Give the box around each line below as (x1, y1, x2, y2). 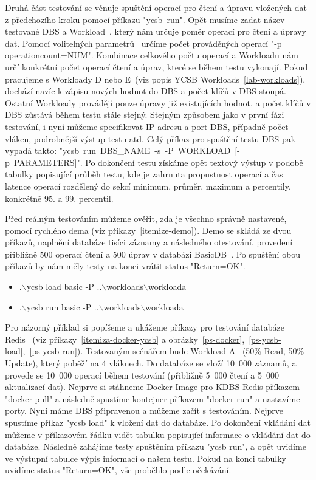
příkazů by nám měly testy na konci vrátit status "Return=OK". (5, 259, 246, 272)
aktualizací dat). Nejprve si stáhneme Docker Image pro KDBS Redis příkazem (5, 380, 300, 393)
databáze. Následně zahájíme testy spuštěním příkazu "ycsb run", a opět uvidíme (5, 440, 306, 453)
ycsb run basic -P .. (26, 300, 99, 313)
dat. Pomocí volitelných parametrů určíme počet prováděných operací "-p (5, 36, 282, 49)
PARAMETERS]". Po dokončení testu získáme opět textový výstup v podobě (13, 156, 303, 168)
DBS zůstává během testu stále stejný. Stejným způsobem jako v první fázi (5, 108, 284, 121)
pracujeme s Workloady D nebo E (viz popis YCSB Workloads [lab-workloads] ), (5, 72, 306, 85)
